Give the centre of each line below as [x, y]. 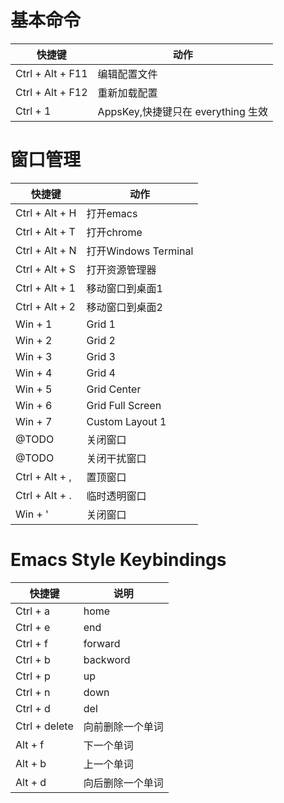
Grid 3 [101, 356]
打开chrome [114, 232]
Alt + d [31, 782]
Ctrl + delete [44, 726]
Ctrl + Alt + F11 [51, 73]
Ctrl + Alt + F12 [51, 92]
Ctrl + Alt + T [45, 231]
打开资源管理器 [121, 269]
